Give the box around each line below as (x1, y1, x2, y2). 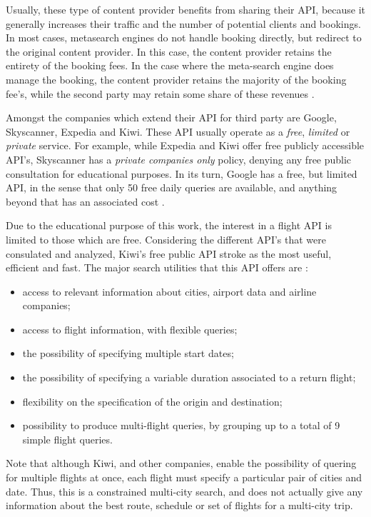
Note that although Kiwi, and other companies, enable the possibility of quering (6, 456, 357, 471)
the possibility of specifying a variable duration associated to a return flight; (22, 370, 356, 385)
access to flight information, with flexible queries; (22, 321, 238, 336)
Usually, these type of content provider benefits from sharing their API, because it (6, 2, 366, 16)
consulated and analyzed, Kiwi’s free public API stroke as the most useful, (6, 246, 332, 261)
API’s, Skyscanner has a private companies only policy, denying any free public (6, 151, 352, 166)
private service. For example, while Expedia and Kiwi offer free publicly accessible (6, 138, 365, 153)
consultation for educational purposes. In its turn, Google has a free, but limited (6, 166, 357, 181)
